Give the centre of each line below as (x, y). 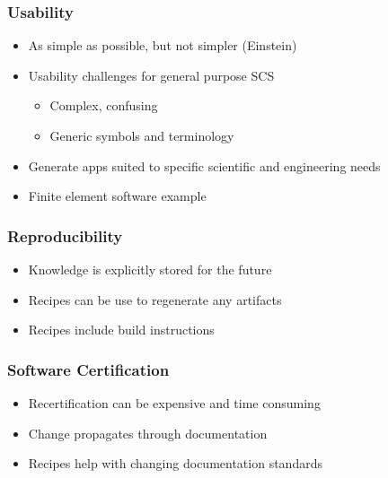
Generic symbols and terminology (142, 135)
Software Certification (88, 369)
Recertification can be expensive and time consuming (174, 403)
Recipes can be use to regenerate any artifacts (155, 299)
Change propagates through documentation (148, 433)
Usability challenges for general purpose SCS (151, 75)
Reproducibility (65, 235)
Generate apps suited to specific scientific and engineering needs (204, 165)
